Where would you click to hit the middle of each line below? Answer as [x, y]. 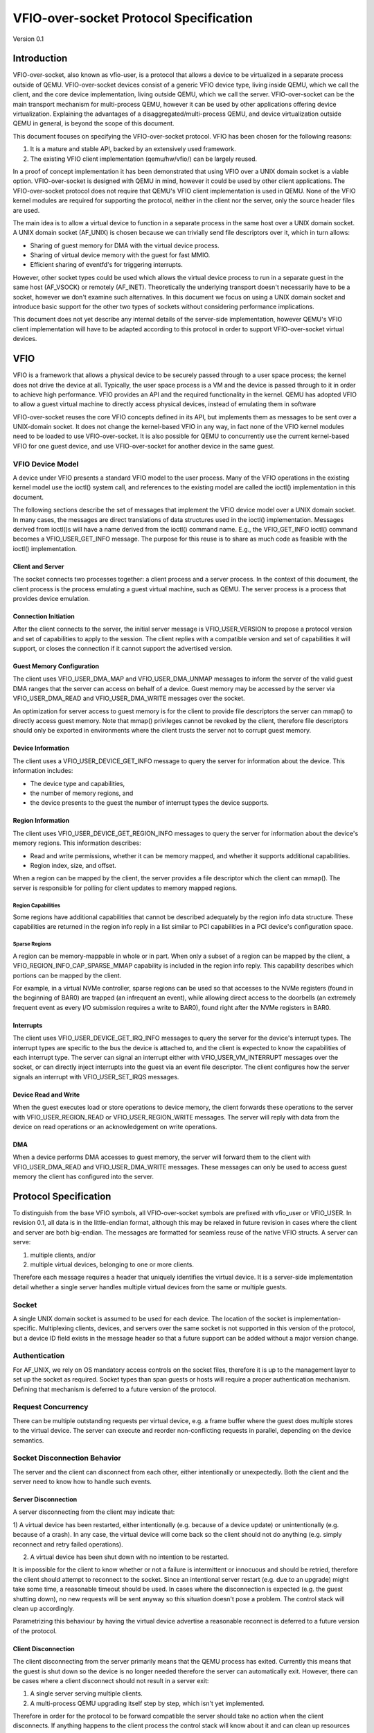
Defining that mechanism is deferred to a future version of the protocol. [115, 1389]
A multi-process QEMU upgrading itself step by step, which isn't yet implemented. [147, 1703]
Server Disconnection [45, 1499]
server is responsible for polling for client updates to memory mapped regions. [125, 888]
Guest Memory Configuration [56, 666]
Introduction [40, 59]
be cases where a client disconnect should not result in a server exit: [111, 1680]
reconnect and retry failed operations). [68, 1544]
